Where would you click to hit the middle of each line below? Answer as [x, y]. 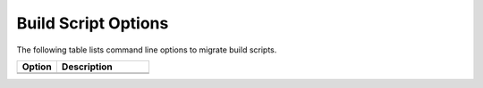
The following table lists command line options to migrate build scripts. [147, 50]
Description [87, 67]
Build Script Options [93, 23]
